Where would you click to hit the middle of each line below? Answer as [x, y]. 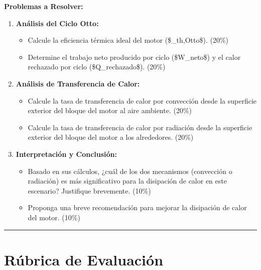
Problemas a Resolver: [44, 6]
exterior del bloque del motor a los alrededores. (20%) [111, 137]
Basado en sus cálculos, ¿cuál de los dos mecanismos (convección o [130, 171]
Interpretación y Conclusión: [67, 154]
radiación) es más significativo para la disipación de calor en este [127, 181]
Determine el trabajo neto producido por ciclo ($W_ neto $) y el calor [134, 57]
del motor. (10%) [54, 217]
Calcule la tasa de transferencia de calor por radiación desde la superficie [140, 127]
